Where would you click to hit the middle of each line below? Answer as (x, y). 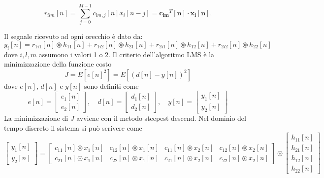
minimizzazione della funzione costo (58, 64)
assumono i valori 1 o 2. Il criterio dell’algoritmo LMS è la (127, 54)
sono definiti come (111, 86)
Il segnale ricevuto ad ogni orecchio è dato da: (73, 36)
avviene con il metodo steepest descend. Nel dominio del (161, 118)
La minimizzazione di (36, 118)
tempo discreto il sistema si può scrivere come (73, 127)
